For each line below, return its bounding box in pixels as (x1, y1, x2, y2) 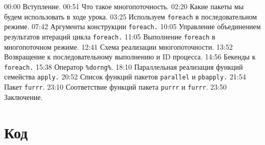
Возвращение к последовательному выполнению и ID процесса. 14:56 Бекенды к (4, 51, 256, 62)
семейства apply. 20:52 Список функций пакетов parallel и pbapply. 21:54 (4, 71, 246, 82)
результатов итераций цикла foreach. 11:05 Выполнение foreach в (4, 31, 215, 42)
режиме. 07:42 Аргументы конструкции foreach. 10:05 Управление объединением (4, 21, 261, 32)
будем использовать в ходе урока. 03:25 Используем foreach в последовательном (4, 11, 257, 22)
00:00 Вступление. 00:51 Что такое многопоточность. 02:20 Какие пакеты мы (4, 1, 244, 11)
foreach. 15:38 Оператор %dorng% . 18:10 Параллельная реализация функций (4, 61, 243, 72)
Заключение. (4, 91, 43, 102)
